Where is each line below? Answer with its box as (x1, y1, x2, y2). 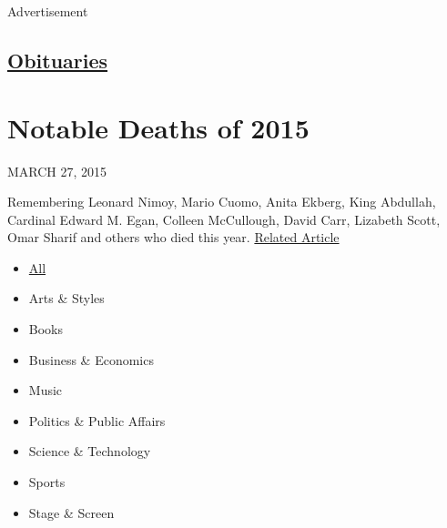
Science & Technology (28, 442, 151, 461)
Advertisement (7, 2, 88, 20)
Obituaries (7, 46, 108, 74)
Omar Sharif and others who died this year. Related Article (7, 228, 340, 247)
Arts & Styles (28, 289, 105, 308)
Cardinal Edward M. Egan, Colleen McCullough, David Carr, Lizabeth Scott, (7, 209, 441, 228)
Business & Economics (28, 350, 154, 369)
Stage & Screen (28, 503, 115, 522)
